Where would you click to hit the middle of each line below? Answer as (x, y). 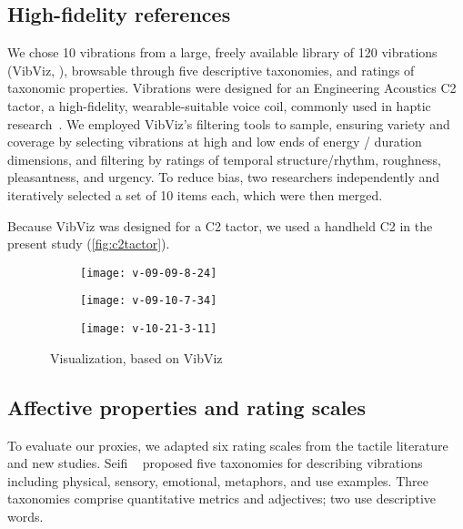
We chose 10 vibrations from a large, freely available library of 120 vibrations (222, 52)
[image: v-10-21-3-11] (149, 329)
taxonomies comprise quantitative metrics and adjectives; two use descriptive (222, 498)
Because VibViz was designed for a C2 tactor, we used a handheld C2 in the (220, 225)
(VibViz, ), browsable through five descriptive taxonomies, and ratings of (211, 70)
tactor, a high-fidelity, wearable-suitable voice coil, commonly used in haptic (219, 105)
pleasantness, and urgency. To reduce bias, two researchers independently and (224, 177)
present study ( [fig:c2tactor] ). (89, 244)
